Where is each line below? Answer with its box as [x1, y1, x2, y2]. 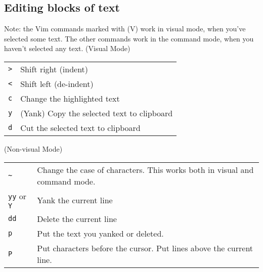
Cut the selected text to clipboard [20, 121, 141, 133]
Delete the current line [37, 212, 117, 224]
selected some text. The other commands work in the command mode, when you [4, 33, 254, 43]
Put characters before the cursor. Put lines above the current [37, 242, 253, 254]
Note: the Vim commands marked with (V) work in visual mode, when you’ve [4, 23, 246, 34]
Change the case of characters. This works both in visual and [37, 163, 254, 175]
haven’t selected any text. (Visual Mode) [4, 43, 130, 54]
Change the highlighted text [20, 92, 120, 104]
